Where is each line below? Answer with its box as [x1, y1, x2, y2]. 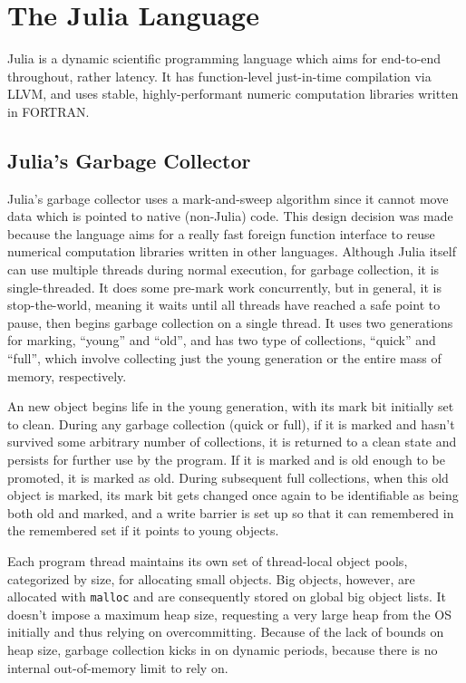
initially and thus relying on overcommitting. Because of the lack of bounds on [7, 622, 444, 641]
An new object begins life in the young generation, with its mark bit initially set [7, 397, 454, 416]
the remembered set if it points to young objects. [7, 521, 279, 540]
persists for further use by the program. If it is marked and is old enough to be [7, 450, 445, 469]
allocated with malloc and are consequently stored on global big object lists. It [7, 587, 446, 606]
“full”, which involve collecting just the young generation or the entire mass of [7, 349, 442, 368]
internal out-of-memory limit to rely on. [7, 658, 228, 677]
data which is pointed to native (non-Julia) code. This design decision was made [7, 207, 453, 226]
